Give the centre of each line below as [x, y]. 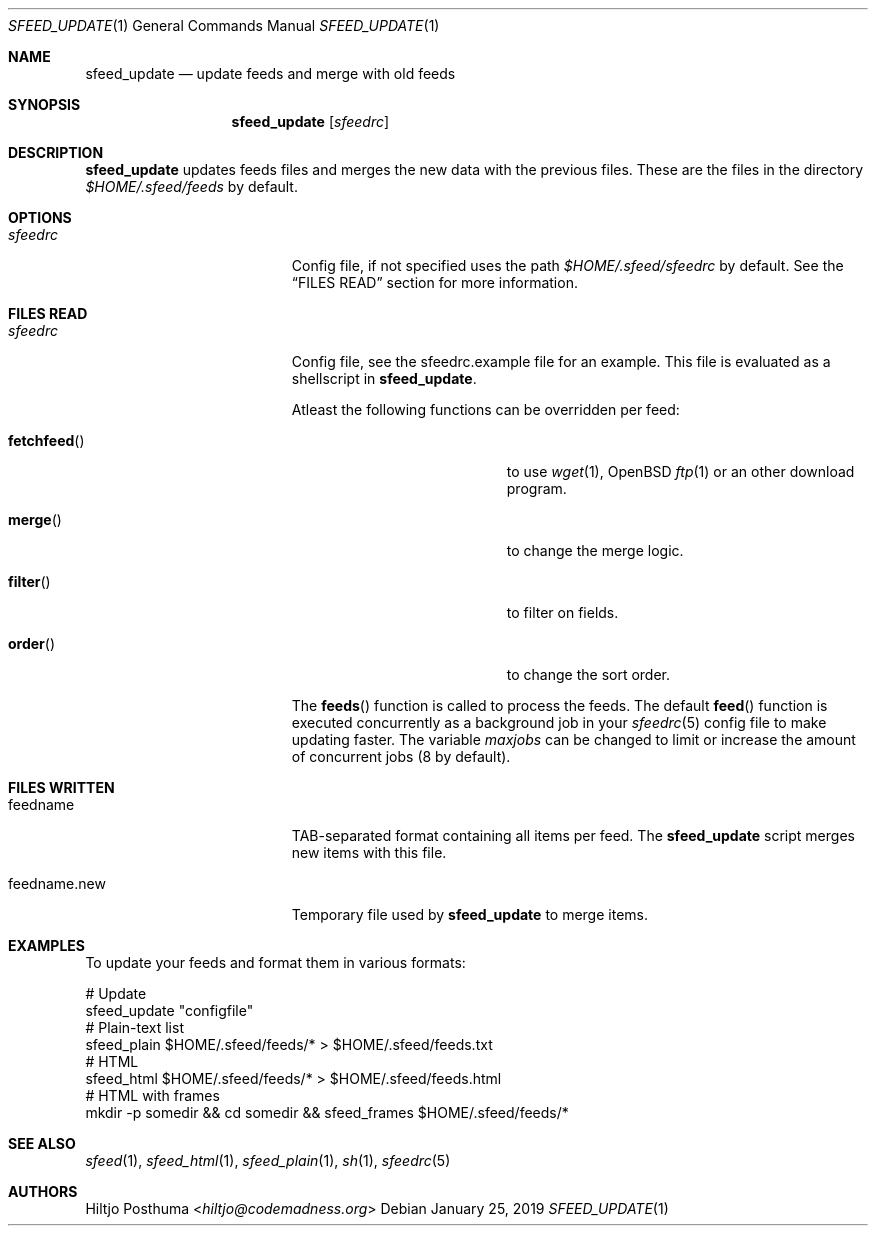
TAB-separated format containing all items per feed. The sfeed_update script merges [573, 835]
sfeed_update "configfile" [169, 1010]
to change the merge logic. [595, 550]
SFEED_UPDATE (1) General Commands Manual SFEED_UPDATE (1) [224, 25]
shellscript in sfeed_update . [384, 378]
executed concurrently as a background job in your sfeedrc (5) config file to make [559, 722]
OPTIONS [40, 217]
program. [536, 488]
